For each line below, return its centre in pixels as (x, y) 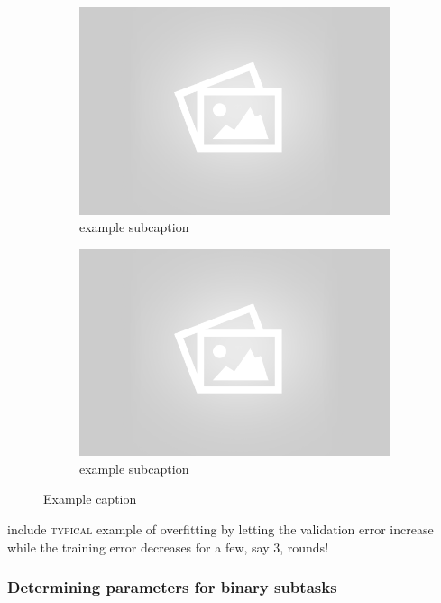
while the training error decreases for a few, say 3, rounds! (168, 547)
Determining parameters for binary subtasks (172, 587)
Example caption (90, 499)
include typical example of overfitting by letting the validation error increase (220, 529)
